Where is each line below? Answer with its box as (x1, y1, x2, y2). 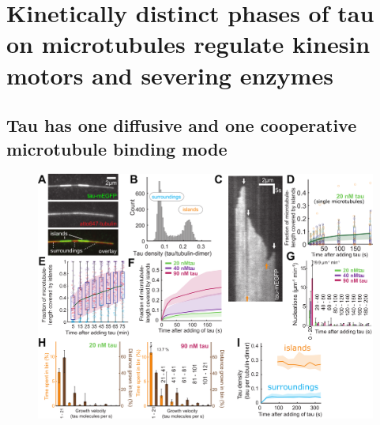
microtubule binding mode (6, 136, 228, 160)
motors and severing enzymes (6, 58, 333, 91)
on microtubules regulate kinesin (6, 28, 371, 60)
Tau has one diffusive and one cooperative (6, 113, 357, 137)
